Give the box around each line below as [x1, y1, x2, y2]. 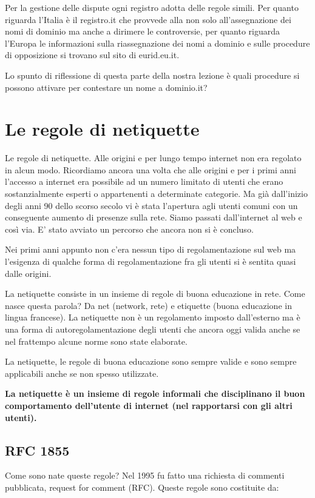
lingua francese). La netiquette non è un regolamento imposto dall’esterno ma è [5, 311, 300, 324]
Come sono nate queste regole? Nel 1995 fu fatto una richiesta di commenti [5, 469, 285, 482]
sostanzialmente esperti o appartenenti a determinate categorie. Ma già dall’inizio [5, 187, 308, 200]
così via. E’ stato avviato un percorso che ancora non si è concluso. [5, 222, 254, 235]
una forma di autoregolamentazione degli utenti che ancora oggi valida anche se [5, 323, 300, 335]
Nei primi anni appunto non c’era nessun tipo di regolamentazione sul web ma [5, 243, 296, 256]
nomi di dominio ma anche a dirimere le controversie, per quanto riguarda [5, 25, 280, 38]
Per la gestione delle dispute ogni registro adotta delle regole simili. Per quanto [5, 1, 299, 13]
